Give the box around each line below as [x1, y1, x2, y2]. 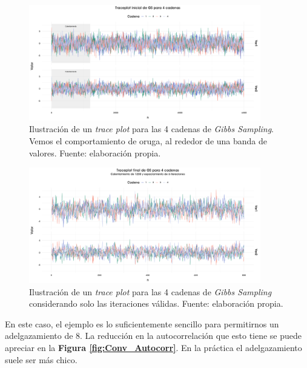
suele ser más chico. [5, 353, 78, 366]
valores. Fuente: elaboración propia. [29, 146, 161, 159]
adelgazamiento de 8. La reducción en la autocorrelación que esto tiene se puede [5, 329, 302, 342]
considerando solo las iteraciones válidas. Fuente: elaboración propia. [29, 297, 283, 310]
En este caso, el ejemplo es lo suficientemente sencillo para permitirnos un [5, 317, 279, 330]
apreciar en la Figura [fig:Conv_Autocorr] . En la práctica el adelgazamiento [5, 341, 302, 353]
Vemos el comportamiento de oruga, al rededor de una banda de [29, 134, 268, 147]
